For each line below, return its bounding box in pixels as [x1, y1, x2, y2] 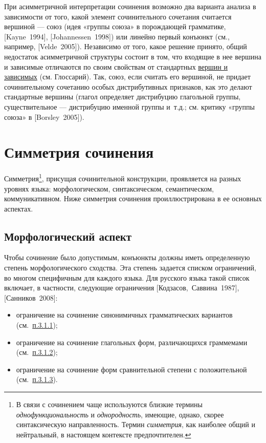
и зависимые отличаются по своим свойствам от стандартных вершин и [4, 61, 228, 72]
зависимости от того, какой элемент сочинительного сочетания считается [4, 11, 232, 22]
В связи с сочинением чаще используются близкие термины [16, 399, 203, 410]
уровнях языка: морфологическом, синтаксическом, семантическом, [4, 183, 214, 194]
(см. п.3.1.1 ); [16, 320, 58, 330]
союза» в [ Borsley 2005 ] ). [4, 111, 84, 122]
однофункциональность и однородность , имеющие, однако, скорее [16, 409, 224, 419]
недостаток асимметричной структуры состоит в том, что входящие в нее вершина [4, 51, 261, 61]
